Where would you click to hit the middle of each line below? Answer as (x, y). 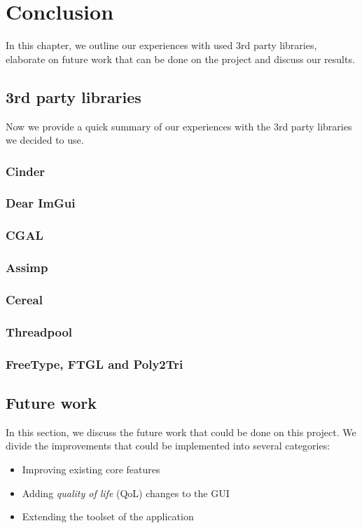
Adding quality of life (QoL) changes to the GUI (126, 493)
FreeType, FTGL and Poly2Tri (95, 364)
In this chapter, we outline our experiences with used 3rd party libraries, (161, 45)
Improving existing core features (91, 469)
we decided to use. (45, 140)
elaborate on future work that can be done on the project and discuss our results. (180, 59)
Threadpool (39, 331)
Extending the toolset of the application (108, 516)
